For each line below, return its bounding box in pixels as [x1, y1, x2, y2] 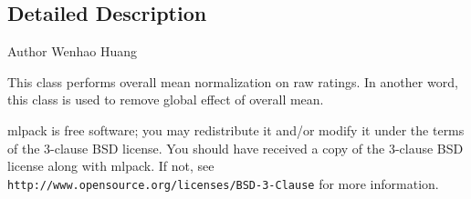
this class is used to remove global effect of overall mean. [7, 90, 324, 109]
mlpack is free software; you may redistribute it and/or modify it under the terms [7, 120, 465, 139]
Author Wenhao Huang [7, 42, 138, 61]
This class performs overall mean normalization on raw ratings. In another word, [7, 72, 458, 91]
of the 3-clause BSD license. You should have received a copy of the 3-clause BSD [7, 138, 464, 157]
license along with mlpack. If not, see [7, 156, 215, 175]
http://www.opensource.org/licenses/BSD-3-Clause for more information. [7, 174, 439, 193]
